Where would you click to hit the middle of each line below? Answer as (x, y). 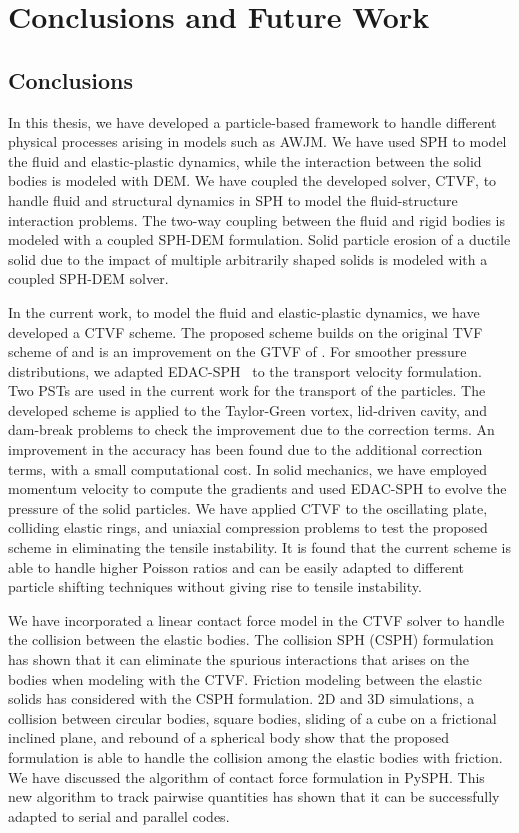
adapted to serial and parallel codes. (119, 815)
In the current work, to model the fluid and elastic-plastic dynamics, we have (244, 311)
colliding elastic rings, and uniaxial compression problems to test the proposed (248, 527)
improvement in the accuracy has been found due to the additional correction (245, 449)
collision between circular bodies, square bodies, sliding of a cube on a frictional (252, 717)
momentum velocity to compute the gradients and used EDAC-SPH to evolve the (257, 488)
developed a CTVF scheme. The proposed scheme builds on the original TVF (245, 331)
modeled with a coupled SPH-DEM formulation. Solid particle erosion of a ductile (259, 239)
